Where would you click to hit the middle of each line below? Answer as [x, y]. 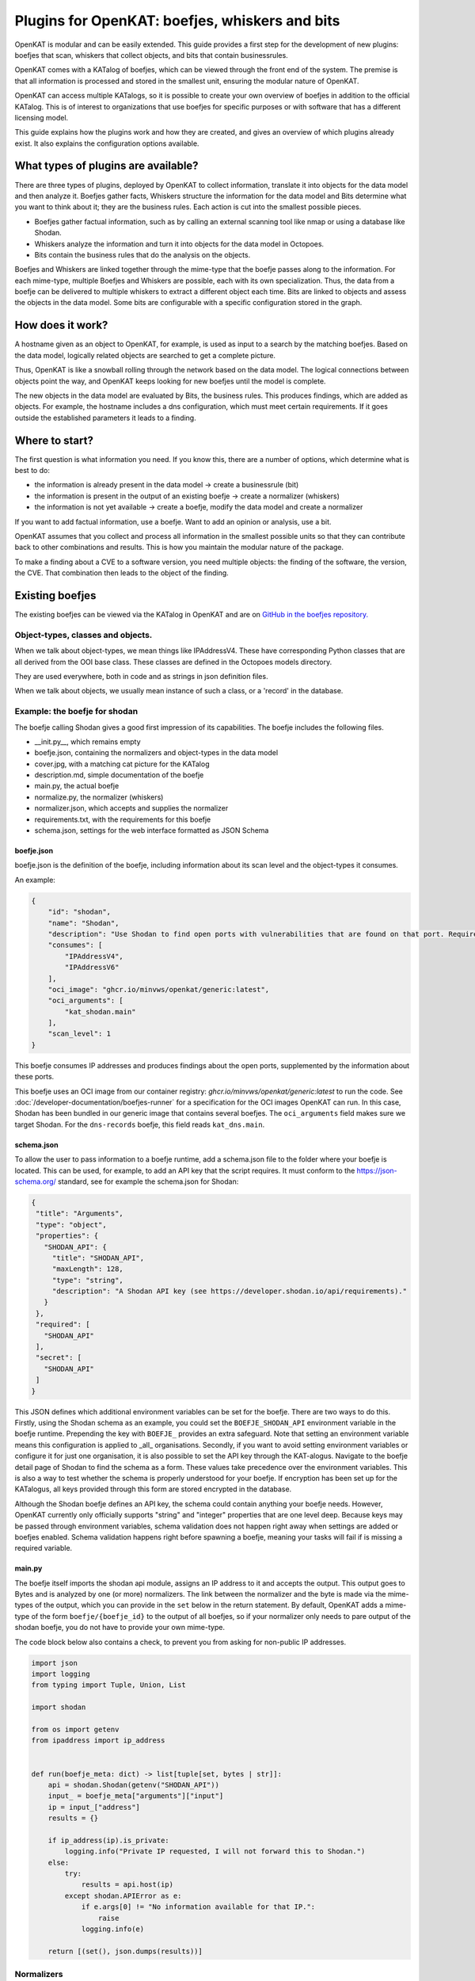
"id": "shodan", [79, 912]
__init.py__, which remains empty [88, 742]
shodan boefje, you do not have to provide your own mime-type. [120, 1628]
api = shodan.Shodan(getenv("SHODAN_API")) [133, 1784]
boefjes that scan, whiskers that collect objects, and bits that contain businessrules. [151, 55]
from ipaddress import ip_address [98, 1741]
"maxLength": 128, [88, 1269]
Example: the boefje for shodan [76, 712]
